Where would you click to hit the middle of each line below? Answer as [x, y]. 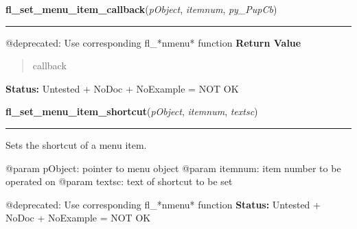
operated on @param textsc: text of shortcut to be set [119, 181]
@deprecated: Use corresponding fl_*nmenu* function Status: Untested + [163, 204]
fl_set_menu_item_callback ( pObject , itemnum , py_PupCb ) [141, 9]
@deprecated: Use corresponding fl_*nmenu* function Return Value [153, 42]
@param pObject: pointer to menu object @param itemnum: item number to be [173, 168]
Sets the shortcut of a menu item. [76, 144]
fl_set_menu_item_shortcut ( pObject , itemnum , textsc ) [132, 111]
